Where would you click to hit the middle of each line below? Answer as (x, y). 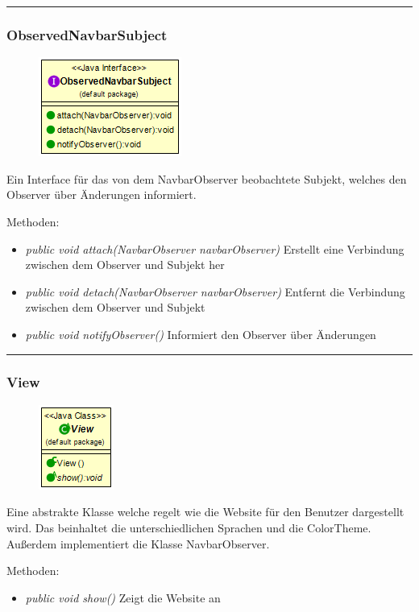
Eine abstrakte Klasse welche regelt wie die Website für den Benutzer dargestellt (205, 512)
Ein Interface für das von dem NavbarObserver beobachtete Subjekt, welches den (207, 178)
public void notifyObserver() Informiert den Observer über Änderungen (201, 334)
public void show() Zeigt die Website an (123, 597)
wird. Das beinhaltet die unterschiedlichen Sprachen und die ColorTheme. (189, 527)
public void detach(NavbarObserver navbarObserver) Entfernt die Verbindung (215, 291)
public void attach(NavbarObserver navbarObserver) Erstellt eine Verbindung (215, 248)
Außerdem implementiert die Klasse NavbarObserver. (138, 543)
